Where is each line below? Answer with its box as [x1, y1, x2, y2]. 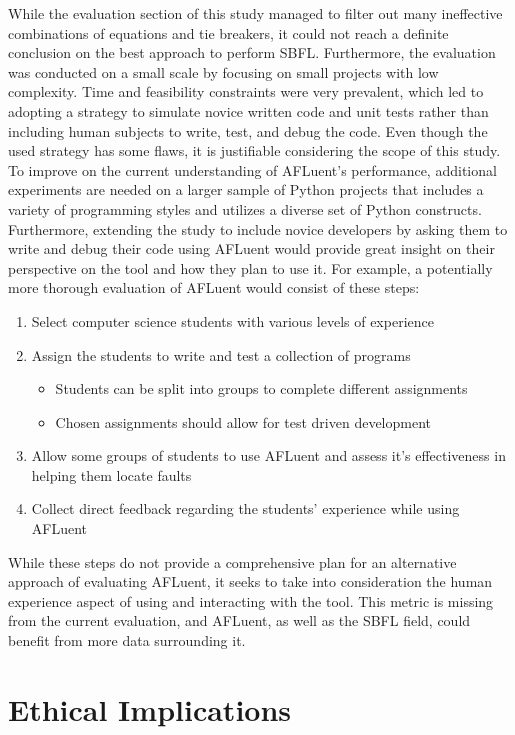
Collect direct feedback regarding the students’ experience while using [31, 498, 460, 519]
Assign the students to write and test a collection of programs [31, 344, 411, 365]
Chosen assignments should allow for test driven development [55, 411, 432, 432]
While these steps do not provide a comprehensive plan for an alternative [8, 551, 457, 572]
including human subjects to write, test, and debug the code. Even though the [8, 120, 488, 141]
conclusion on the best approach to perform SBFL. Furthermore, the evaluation [8, 42, 496, 63]
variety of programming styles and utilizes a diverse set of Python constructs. [8, 198, 482, 219]
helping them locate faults [31, 464, 192, 485]
